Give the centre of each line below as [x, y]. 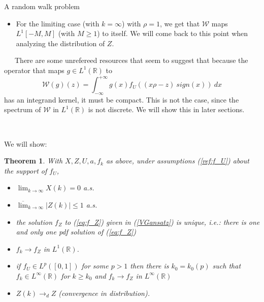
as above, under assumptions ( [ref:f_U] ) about [178, 161]
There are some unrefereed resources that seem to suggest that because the [131, 60]
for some [95, 266]
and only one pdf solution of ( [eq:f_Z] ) [76, 232]
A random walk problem [42, 6]
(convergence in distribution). [104, 293]
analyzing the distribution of [60, 43]
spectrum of [23, 109]
